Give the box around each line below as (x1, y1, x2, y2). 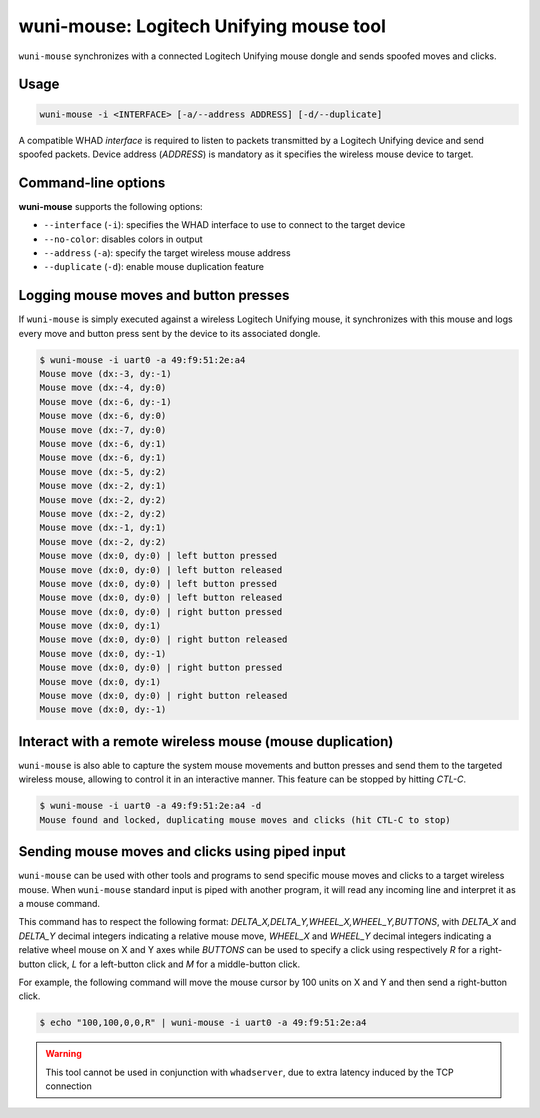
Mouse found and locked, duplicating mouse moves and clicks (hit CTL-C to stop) (39, 814, 452, 825)
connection (45, 1080, 92, 1092)
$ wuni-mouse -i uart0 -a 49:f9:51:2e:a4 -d (39, 800, 262, 812)
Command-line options (18, 174, 166, 191)
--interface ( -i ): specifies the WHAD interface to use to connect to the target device (43, 219, 406, 231)
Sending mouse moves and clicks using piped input (18, 843, 347, 860)
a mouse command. (18, 897, 100, 909)
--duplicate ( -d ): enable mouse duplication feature (43, 261, 265, 273)
